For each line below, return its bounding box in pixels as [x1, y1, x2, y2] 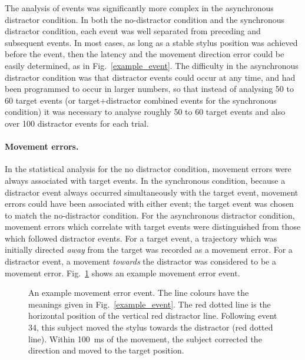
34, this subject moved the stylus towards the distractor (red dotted [28, 321, 273, 333]
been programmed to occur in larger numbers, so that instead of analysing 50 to [5, 82, 294, 95]
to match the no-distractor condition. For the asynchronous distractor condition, [5, 209, 295, 221]
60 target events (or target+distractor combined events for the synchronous [5, 94, 277, 106]
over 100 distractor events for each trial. [5, 117, 149, 129]
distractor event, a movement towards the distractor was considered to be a [5, 255, 276, 267]
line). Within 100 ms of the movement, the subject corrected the [28, 332, 262, 345]
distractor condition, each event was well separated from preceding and [5, 25, 261, 37]
